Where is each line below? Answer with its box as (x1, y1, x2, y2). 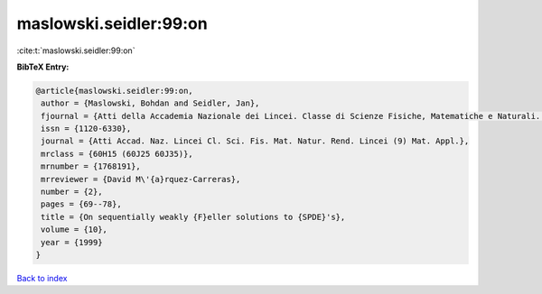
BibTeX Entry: (16, 61, 70, 72)
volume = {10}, (41, 225, 108, 234)
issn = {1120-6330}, (41, 124, 132, 134)
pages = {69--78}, (41, 199, 122, 209)
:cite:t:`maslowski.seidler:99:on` (16, 45, 135, 56)
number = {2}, (41, 187, 103, 198)
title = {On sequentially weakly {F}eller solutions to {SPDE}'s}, (41, 212, 346, 222)
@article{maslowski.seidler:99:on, (35, 86, 193, 96)
